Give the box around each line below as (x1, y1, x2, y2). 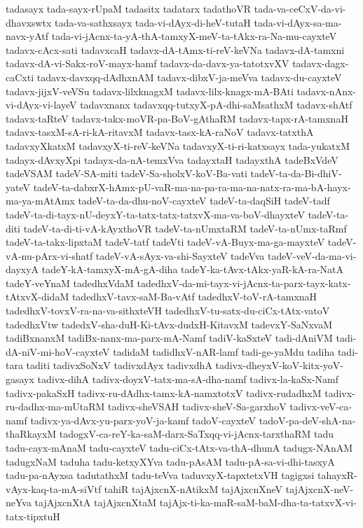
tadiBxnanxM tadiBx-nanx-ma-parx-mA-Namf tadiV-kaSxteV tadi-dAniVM (6, 331, 333, 345)
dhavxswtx (6, 15, 52, 29)
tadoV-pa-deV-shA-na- (259, 412, 356, 427)
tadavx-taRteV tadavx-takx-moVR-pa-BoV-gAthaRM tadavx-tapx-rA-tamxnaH (6, 111, 348, 125)
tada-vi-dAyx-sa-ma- (254, 15, 342, 29)
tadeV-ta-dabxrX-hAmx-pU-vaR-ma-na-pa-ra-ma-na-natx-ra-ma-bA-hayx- (33, 179, 351, 194)
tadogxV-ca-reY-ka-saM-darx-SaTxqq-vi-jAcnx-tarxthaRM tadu (59, 426, 334, 441)
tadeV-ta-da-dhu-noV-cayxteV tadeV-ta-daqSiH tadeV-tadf (78, 193, 330, 208)
